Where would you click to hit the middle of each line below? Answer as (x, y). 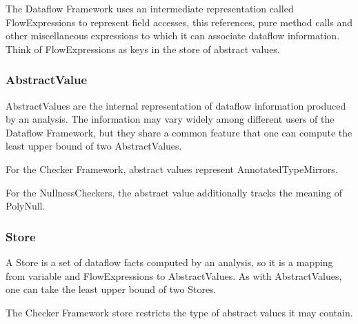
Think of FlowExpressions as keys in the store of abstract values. (143, 49)
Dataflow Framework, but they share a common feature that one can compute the (179, 132)
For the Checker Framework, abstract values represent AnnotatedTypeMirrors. (172, 169)
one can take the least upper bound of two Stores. (111, 289)
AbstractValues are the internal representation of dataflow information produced (176, 105)
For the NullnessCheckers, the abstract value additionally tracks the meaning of (174, 192)
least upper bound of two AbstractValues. (94, 146)
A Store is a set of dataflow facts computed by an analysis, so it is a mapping (169, 262)
